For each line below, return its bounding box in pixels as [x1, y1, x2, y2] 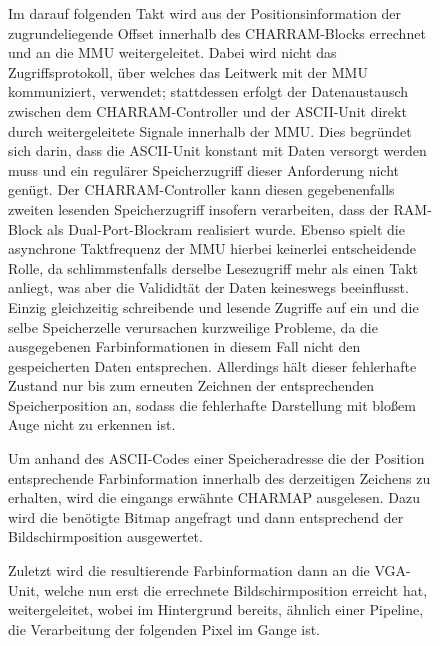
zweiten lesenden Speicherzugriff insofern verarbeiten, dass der [8, 198, 389, 219]
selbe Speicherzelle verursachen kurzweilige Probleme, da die [8, 316, 378, 337]
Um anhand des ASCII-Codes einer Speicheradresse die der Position [8, 448, 425, 469]
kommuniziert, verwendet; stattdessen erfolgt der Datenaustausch [8, 81, 409, 102]
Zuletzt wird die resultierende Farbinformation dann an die [8, 560, 370, 581]
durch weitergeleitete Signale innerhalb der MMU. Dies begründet [8, 120, 412, 141]
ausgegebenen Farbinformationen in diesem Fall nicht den [8, 336, 361, 357]
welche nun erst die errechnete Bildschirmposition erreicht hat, [44, 579, 428, 600]
